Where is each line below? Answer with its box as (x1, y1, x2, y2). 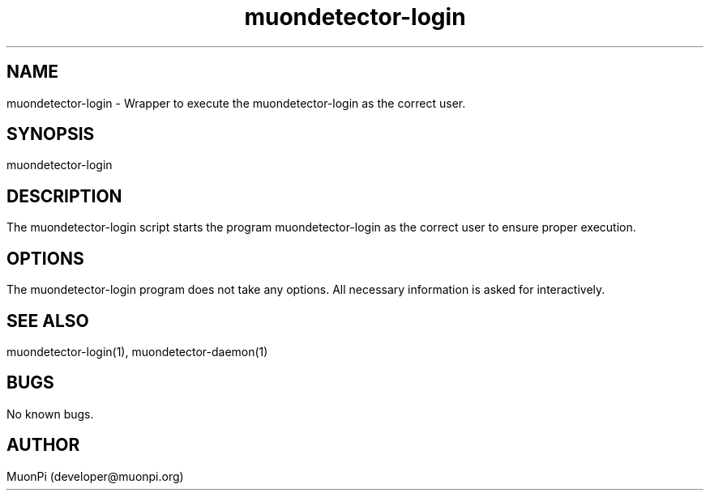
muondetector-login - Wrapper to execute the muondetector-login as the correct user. (6, 96, 466, 110)
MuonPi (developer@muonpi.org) (6, 469, 184, 483)
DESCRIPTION (6, 185, 122, 206)
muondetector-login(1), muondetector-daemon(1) (6, 344, 268, 359)
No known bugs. (6, 406, 94, 421)
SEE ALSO (6, 310, 89, 331)
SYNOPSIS (6, 124, 95, 145)
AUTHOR (6, 435, 80, 456)
